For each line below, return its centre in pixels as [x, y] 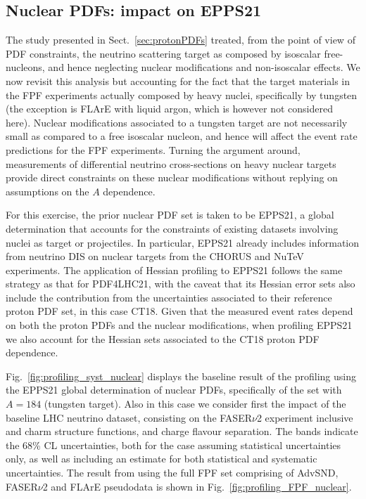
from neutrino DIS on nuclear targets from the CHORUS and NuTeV [155, 256]
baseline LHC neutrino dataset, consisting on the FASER [129, 417]
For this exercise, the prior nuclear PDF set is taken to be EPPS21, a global [170, 215]
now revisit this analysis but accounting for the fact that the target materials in [178, 80]
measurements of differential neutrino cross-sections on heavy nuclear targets [171, 163]
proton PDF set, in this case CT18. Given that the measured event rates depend [179, 311]
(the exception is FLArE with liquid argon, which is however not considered [169, 109]
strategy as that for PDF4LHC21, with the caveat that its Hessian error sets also [181, 284]
